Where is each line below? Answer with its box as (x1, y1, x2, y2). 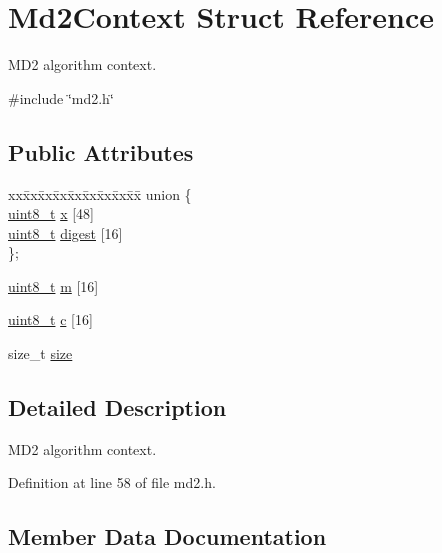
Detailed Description (8, 392, 227, 423)
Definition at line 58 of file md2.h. (8, 472, 216, 493)
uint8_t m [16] (8, 275, 99, 296)
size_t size (8, 343, 73, 364)
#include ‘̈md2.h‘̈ (8, 87, 114, 108)
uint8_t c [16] (8, 309, 93, 330)
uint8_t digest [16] (8, 222, 123, 243)
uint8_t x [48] (8, 203, 94, 224)
